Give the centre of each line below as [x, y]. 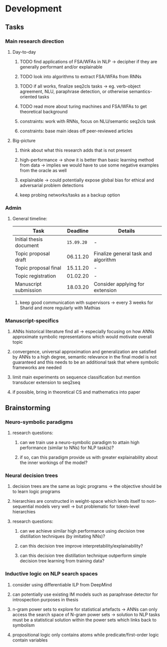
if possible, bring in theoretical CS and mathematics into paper [76, 392]
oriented [28, 96]
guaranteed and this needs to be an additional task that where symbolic [85, 362]
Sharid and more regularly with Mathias [60, 308]
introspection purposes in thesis [45, 599]
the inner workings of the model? [54, 462]
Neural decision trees [32, 475]
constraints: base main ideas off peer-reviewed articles [76, 131]
